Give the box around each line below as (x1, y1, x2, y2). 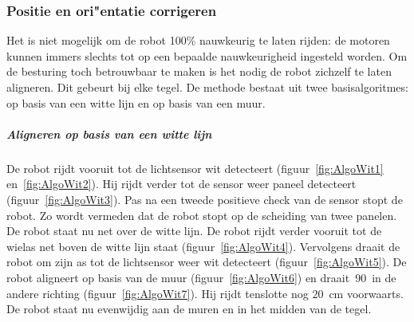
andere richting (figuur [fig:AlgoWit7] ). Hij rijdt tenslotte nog (6, 285, 309, 301)
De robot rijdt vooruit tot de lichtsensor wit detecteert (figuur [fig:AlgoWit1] (6, 159, 384, 176)
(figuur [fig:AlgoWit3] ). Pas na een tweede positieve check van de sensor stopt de (6, 190, 403, 207)
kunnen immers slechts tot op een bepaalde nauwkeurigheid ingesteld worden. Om (6, 47, 408, 64)
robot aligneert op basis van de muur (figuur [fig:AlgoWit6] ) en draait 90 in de (6, 269, 396, 285)
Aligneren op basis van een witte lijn (6, 125, 212, 142)
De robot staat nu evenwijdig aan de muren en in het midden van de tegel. (6, 300, 372, 317)
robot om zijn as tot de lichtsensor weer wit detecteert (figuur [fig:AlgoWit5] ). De (6, 253, 407, 270)
